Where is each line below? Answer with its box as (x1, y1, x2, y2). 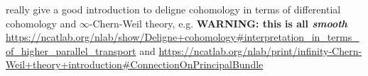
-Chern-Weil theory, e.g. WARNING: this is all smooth (89, 15, 347, 30)
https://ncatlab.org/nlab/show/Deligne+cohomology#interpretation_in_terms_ (6, 30, 359, 44)
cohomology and (6, 15, 77, 30)
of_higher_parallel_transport (6, 43, 136, 58)
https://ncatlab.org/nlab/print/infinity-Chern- (158, 43, 362, 58)
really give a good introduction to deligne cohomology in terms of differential (6, 2, 341, 16)
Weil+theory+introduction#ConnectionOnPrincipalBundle (6, 57, 264, 72)
